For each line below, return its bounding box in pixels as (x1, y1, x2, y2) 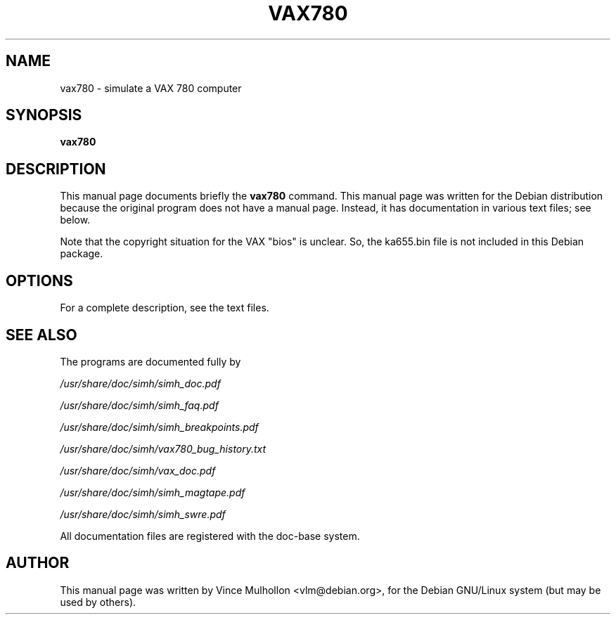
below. (60, 214, 91, 226)
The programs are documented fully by (60, 355, 241, 368)
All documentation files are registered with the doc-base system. (60, 529, 360, 542)
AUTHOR (6, 554, 70, 572)
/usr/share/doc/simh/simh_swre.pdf (60, 508, 226, 520)
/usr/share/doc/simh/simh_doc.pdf (60, 377, 221, 389)
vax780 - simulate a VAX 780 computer (60, 82, 242, 94)
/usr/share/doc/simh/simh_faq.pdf (60, 399, 219, 411)
